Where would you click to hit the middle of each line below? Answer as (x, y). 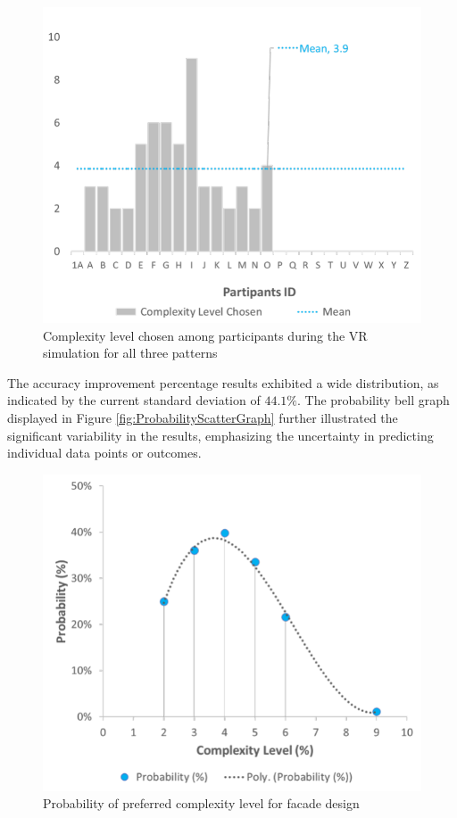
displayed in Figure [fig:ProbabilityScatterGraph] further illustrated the (203, 417)
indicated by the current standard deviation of (134, 400)
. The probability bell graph (373, 400)
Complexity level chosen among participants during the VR (205, 335)
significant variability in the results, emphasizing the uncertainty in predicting (220, 435)
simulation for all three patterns (130, 353)
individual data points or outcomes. (104, 453)
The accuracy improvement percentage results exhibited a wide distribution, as (223, 382)
